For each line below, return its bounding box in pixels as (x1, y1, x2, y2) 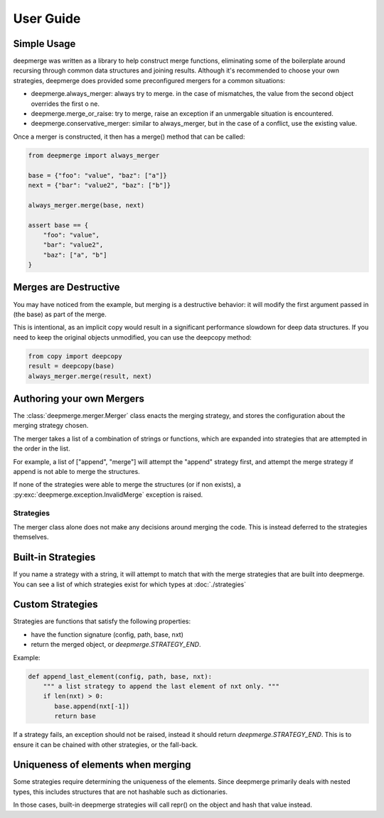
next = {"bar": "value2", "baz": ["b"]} (28, 181, 171, 189)
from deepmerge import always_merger (28, 151, 160, 159)
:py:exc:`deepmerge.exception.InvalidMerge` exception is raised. (13, 490, 203, 499)
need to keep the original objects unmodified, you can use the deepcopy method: (13, 333, 252, 341)
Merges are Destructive (13, 281, 120, 294)
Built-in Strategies (13, 551, 96, 564)
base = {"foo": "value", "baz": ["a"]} (28, 171, 167, 179)
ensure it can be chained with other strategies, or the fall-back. (13, 740, 198, 749)
